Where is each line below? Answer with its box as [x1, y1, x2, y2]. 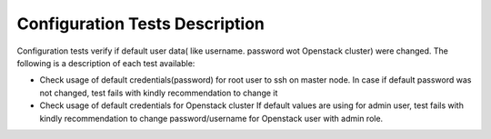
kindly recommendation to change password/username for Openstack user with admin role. [39, 113, 384, 124]
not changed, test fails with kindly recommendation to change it [39, 87, 278, 98]
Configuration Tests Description [16, 14, 266, 34]
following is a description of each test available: [16, 57, 195, 68]
